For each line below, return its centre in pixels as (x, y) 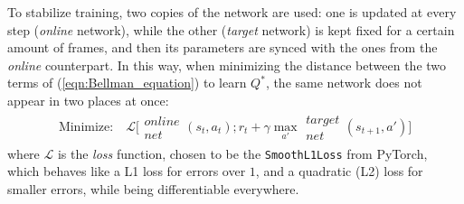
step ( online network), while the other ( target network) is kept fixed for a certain (231, 29)
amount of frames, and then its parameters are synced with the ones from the (223, 47)
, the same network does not (344, 83)
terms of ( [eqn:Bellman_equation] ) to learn (127, 83)
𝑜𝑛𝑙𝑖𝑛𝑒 (162, 121)
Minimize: (86, 127)
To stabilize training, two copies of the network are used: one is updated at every (232, 12)
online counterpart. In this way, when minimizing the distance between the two (227, 65)
